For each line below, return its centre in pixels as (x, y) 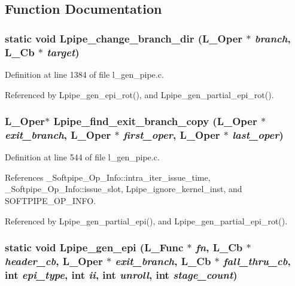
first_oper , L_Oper (172, 134)
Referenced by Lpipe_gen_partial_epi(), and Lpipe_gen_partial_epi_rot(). (146, 220)
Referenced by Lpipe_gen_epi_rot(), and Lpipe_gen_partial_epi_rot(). (139, 94)
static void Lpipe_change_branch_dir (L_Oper (124, 38)
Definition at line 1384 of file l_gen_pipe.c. (84, 74)
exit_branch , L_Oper (58, 134)
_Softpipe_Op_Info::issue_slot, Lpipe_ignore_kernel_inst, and (124, 189)
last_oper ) (258, 134)
